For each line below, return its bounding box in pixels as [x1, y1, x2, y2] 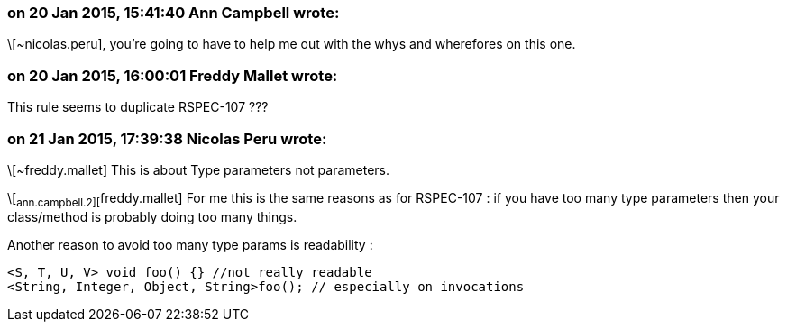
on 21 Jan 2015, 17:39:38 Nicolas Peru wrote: [7, 129, 327, 148]
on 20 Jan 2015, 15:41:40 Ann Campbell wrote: [7, 4, 340, 22]
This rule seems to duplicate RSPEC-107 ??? [7, 99, 269, 115]
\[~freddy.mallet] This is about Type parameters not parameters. [7, 161, 390, 178]
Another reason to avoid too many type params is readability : [7, 236, 373, 252]
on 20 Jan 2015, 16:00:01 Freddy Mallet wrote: [7, 66, 338, 85]
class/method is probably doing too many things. [7, 208, 297, 224]
